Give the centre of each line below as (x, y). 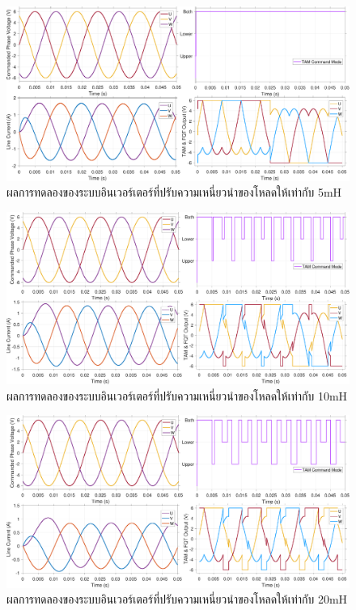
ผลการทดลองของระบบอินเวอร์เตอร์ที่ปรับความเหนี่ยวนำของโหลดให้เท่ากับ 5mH (174, 192)
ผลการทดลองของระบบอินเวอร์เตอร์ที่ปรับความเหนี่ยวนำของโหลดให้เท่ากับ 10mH (177, 395)
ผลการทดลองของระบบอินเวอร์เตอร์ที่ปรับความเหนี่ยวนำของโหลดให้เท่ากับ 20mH (177, 599)
